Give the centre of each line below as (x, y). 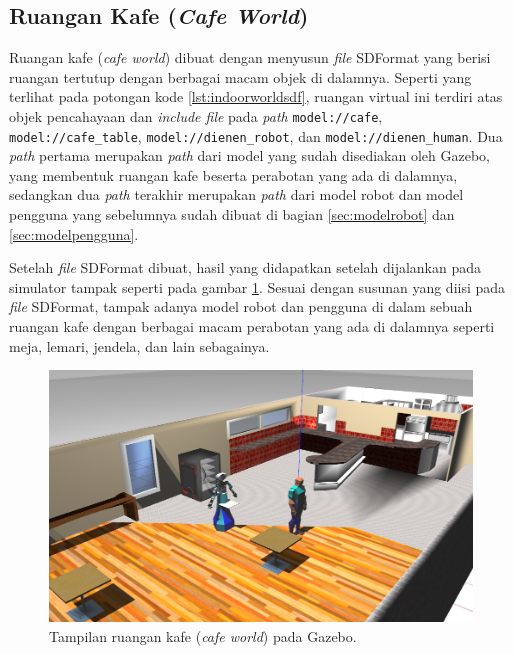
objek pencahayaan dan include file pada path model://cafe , (196, 115)
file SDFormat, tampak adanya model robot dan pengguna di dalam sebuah (241, 306)
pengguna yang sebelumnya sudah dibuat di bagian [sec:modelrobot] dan (232, 214)
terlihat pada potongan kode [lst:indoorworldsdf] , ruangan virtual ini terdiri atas (256, 96)
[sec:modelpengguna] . (74, 233)
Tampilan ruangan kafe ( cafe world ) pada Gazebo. (203, 635)
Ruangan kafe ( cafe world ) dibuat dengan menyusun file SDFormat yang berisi (250, 57)
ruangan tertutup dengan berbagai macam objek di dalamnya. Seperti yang (240, 76)
